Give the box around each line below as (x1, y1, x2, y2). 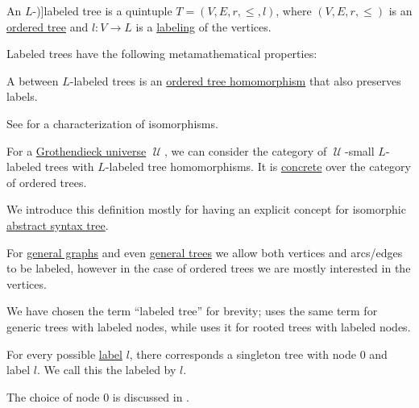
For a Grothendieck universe (6, 142, 147, 159)
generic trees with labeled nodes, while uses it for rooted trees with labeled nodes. (6, 318, 411, 335)
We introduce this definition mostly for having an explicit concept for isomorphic (6, 201, 406, 218)
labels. (6, 88, 38, 105)
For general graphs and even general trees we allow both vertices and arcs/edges (6, 244, 403, 260)
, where (276, 2, 312, 19)
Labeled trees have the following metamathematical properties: (6, 45, 317, 62)
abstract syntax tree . (6, 216, 109, 233)
